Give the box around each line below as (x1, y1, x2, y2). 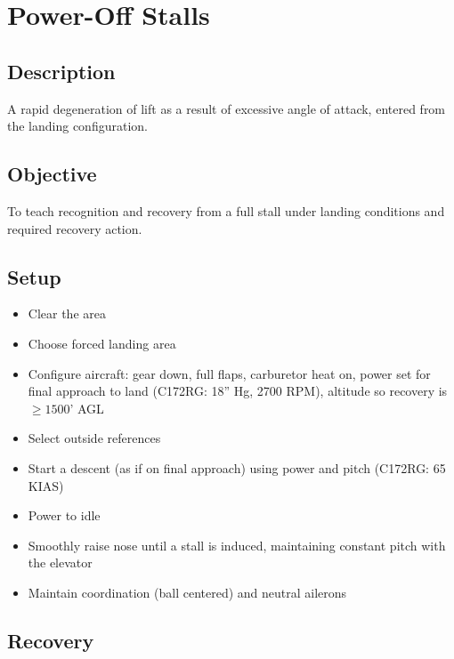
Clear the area (28, 304, 106, 323)
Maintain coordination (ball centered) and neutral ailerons (28, 583, 347, 601)
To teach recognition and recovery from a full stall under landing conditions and (7, 201, 445, 220)
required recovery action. (7, 219, 142, 237)
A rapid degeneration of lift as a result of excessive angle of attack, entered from (7, 99, 446, 117)
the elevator (28, 553, 93, 572)
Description (7, 57, 116, 84)
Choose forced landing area (28, 334, 176, 352)
